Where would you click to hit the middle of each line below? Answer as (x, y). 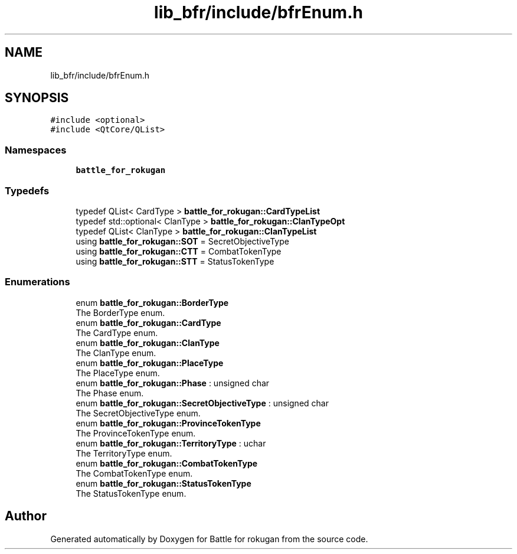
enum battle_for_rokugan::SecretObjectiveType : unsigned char (202, 403)
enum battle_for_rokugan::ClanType (148, 343)
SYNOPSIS (37, 98)
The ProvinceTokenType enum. (136, 433)
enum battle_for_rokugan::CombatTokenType (167, 463)
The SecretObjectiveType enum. (138, 413)
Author (26, 516)
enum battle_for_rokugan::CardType (148, 322)
